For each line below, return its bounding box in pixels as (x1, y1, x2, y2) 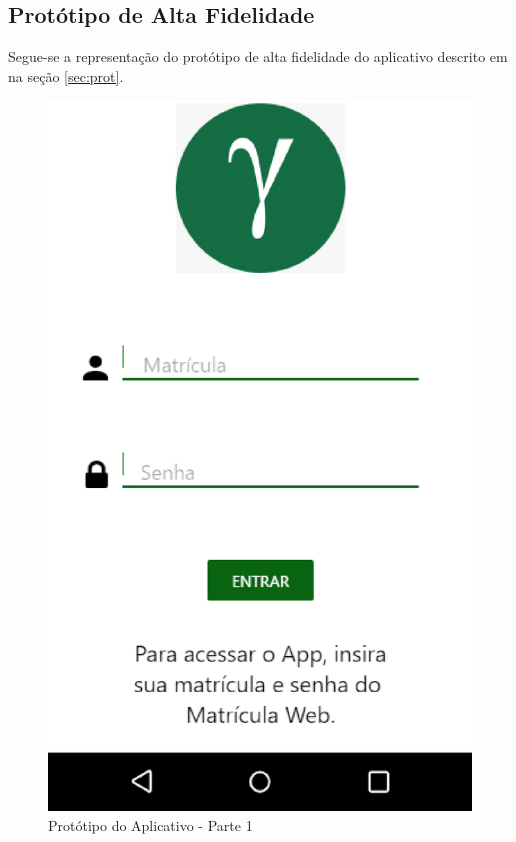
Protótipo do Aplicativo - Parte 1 (48, 815, 253, 836)
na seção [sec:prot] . (8, 65, 124, 86)
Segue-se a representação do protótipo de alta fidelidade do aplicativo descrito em (8, 46, 508, 67)
